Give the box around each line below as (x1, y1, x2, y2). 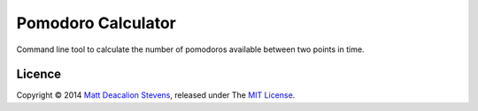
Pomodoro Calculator (16, 13, 177, 33)
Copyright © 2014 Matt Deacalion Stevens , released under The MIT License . (16, 90, 296, 100)
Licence (16, 67, 62, 82)
